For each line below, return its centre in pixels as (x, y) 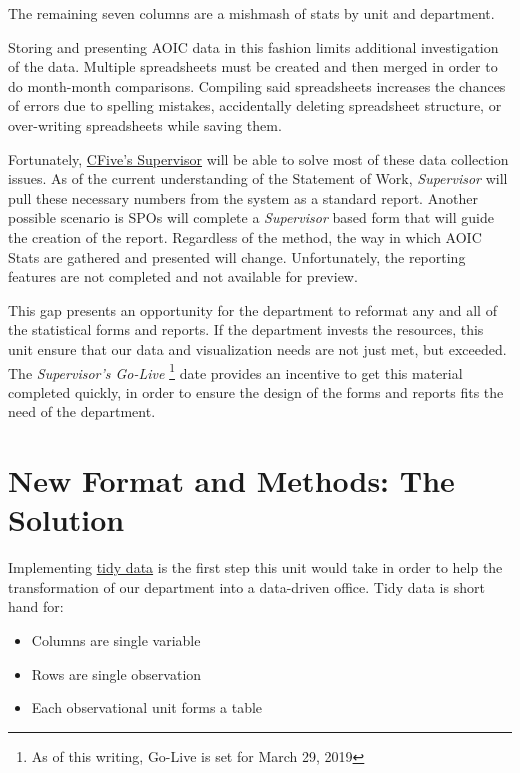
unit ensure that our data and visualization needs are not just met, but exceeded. (257, 348)
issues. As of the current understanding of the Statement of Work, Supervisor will (258, 178)
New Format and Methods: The (231, 480)
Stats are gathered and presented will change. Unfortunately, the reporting (237, 256)
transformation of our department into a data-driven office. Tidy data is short (246, 586)
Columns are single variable (116, 640)
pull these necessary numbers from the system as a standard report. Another (243, 197)
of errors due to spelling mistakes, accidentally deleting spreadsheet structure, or (255, 105)
